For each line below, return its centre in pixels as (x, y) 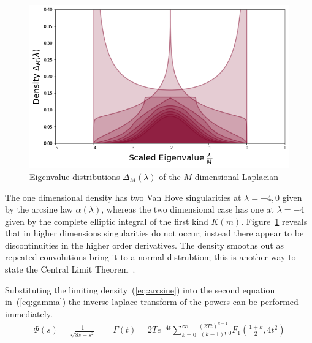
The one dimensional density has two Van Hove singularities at (123, 197)
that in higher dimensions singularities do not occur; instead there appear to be (154, 233)
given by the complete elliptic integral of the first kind (107, 221)
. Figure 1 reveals (274, 221)
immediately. (29, 313)
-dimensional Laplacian (235, 176)
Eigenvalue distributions (75, 176)
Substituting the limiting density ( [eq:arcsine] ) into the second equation (140, 289)
